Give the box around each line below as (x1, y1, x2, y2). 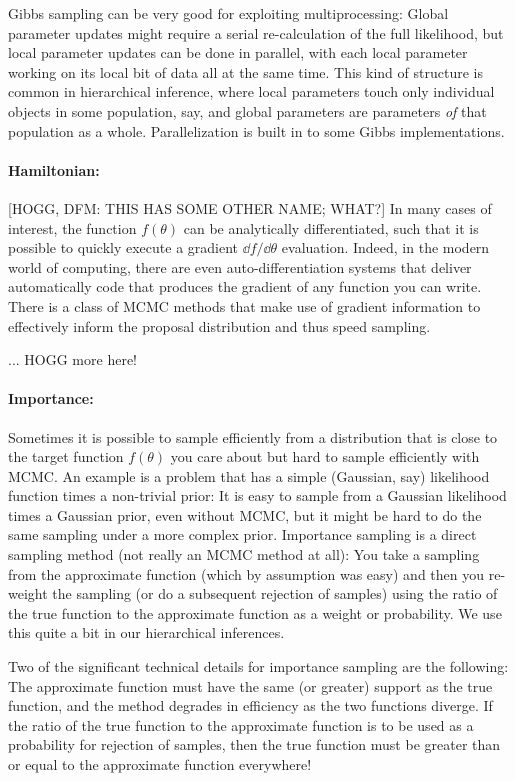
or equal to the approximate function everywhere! (8, 754, 312, 774)
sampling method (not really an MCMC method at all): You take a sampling (8, 544, 480, 565)
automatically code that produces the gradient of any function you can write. (8, 276, 482, 297)
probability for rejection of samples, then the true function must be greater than (8, 734, 501, 755)
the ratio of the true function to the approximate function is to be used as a (8, 714, 474, 735)
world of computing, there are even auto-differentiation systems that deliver (8, 256, 472, 277)
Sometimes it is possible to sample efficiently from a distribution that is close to (8, 426, 498, 447)
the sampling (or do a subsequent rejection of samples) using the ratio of (52, 583, 498, 604)
